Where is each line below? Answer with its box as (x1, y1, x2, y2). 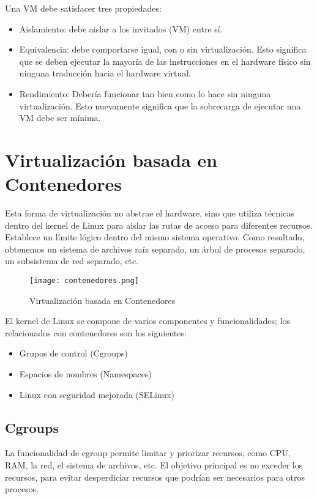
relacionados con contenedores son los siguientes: (5, 326, 187, 339)
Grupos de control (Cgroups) (19, 347, 128, 360)
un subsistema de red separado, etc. (5, 254, 139, 267)
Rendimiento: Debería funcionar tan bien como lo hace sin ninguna (19, 87, 271, 100)
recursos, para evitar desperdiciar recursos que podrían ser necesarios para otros (5, 470, 305, 483)
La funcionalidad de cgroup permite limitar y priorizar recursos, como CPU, (5, 446, 291, 459)
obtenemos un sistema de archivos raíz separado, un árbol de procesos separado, (5, 242, 305, 255)
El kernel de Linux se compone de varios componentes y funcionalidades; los (5, 314, 290, 327)
